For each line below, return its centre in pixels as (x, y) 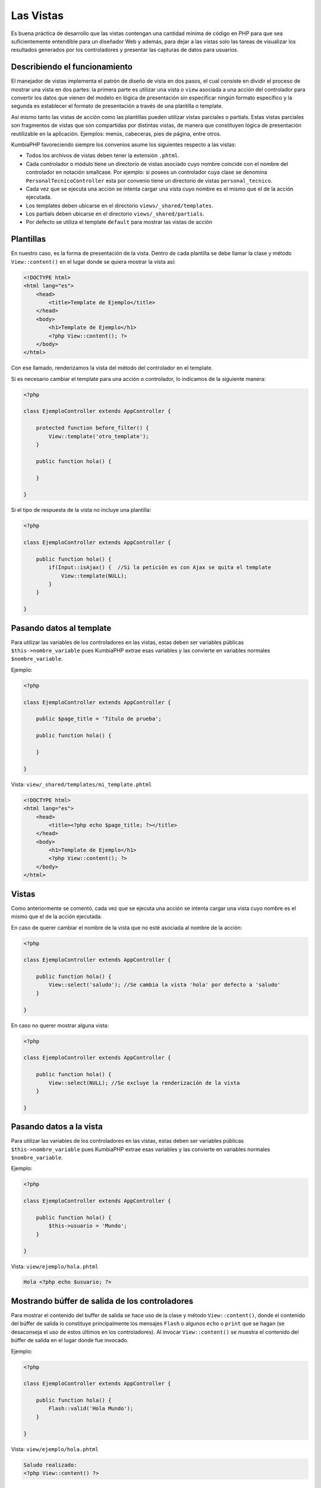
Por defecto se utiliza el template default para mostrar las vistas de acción (119, 222)
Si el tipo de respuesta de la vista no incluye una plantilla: (81, 510)
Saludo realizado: (50, 1465)
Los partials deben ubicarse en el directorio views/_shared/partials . (115, 214)
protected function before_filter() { (92, 428)
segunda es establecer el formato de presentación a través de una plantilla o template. (117, 106)
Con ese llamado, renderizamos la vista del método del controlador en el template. (112, 368)
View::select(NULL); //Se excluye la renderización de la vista (144, 1083)
